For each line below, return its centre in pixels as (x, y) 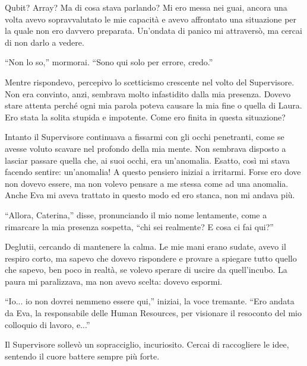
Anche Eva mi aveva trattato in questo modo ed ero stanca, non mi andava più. (150, 195)
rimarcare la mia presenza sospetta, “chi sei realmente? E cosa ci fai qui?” (139, 226)
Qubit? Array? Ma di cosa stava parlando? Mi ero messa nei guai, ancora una (146, 7)
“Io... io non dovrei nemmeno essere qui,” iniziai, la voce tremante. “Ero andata (150, 301)
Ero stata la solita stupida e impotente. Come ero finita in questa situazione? (145, 117)
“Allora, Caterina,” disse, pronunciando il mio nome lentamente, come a (136, 214)
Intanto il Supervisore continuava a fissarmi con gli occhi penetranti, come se (145, 137)
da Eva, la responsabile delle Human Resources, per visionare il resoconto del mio (153, 313)
